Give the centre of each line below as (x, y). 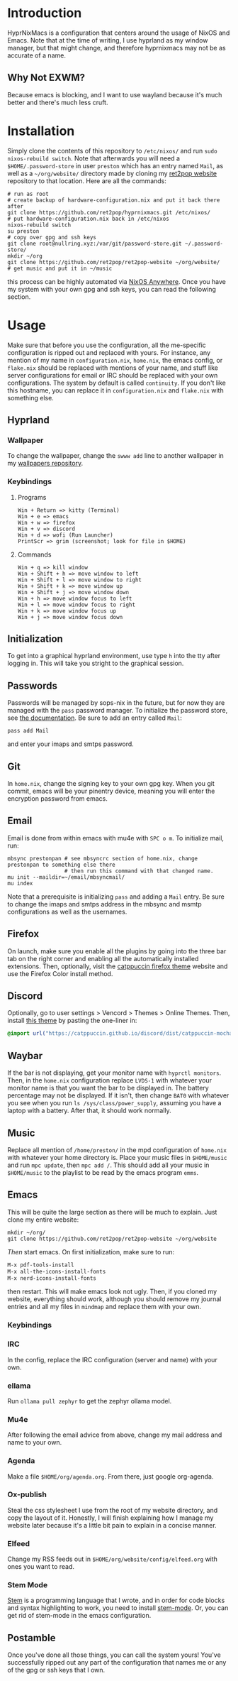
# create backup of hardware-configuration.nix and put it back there (114, 200)
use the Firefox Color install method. (60, 973)
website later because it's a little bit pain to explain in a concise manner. (112, 1525)
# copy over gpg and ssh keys (52, 237)
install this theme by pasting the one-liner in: (72, 1021)
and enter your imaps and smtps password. (71, 744)
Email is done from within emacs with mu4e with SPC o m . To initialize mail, (116, 838)
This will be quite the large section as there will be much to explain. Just (112, 1212)
